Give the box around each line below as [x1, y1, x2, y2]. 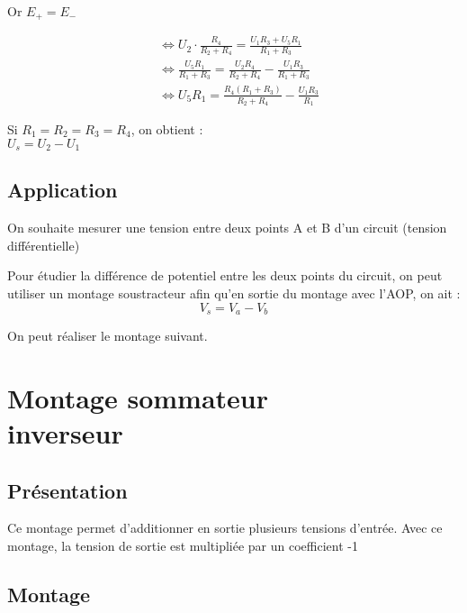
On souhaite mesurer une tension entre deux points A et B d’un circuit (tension [7, 218, 447, 237]
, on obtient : [130, 120, 203, 138]
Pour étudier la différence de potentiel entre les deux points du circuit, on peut [7, 266, 443, 285]
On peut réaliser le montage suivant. [7, 326, 208, 345]
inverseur [7, 415, 123, 452]
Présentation [7, 476, 128, 504]
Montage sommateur [7, 379, 268, 416]
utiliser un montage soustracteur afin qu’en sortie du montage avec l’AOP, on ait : [7, 284, 461, 303]
